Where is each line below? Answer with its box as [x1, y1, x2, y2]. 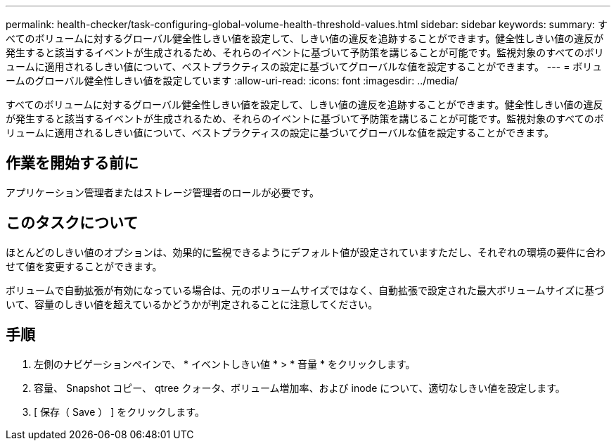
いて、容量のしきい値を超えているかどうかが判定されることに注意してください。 [6, 298, 378, 310]
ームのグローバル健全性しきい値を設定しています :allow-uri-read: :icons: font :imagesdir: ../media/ [6, 75, 458, 87]
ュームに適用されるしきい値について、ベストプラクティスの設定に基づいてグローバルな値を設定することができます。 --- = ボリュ [6, 60, 603, 72]
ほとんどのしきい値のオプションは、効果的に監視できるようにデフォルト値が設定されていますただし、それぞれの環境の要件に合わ [6, 246, 605, 258]
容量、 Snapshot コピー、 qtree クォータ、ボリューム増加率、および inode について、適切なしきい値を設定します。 [34, 381, 565, 394]
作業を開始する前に [6, 154, 139, 172]
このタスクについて [6, 214, 139, 232]
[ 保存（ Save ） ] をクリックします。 [34, 405, 205, 418]
